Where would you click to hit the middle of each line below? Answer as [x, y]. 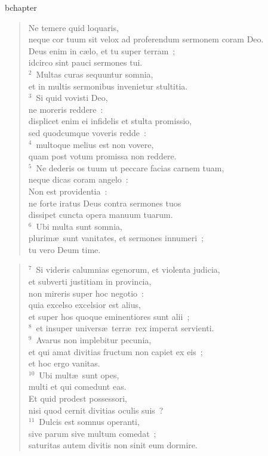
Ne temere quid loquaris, [73, 27]
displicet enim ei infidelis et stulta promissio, [110, 121]
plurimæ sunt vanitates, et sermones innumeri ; [116, 238]
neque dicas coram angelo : [78, 179]
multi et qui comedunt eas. [77, 386]
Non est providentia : [68, 191]
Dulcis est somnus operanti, [89, 422]
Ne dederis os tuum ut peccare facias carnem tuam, [130, 167]
